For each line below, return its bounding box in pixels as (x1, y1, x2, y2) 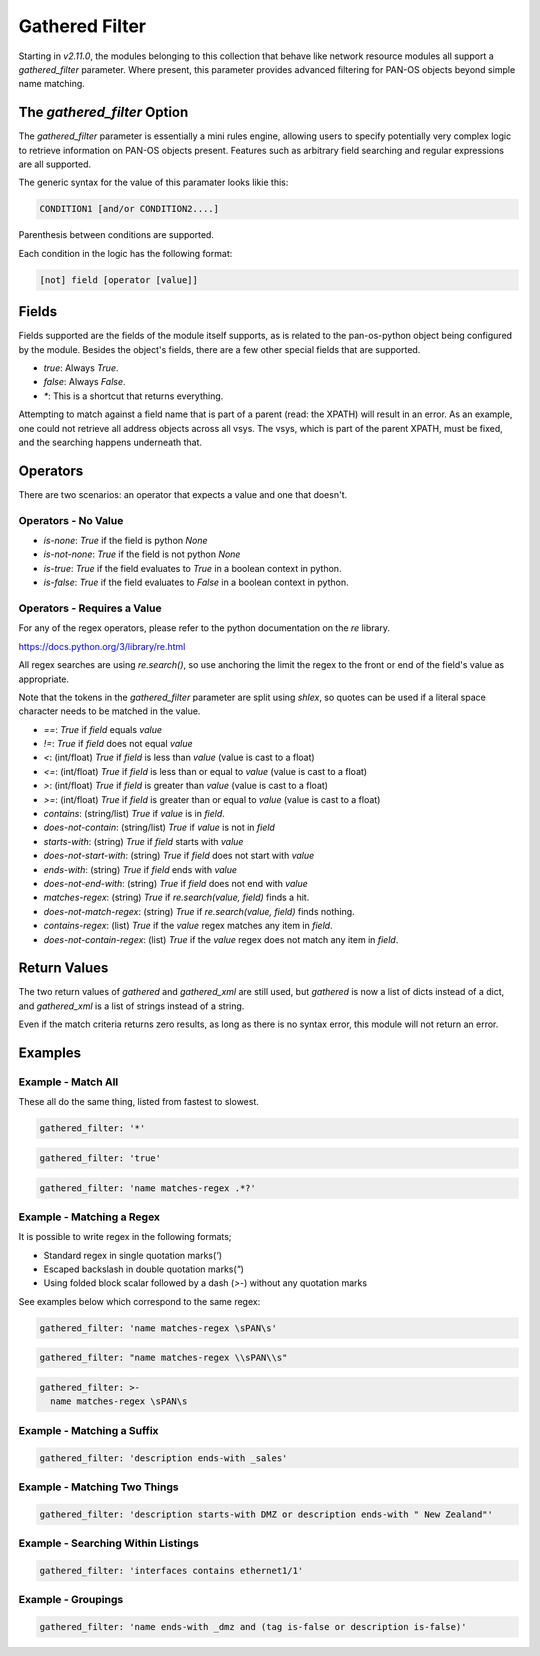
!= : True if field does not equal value (43, 738, 193, 750)
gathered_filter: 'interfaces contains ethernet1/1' (39, 1565, 304, 1576)
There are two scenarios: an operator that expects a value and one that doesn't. (18, 488, 348, 500)
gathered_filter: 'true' (39, 1152, 162, 1164)
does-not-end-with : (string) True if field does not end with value (43, 877, 309, 889)
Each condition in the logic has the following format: (18, 247, 233, 259)
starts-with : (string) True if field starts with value (43, 835, 244, 847)
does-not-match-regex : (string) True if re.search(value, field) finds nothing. (43, 905, 355, 917)
